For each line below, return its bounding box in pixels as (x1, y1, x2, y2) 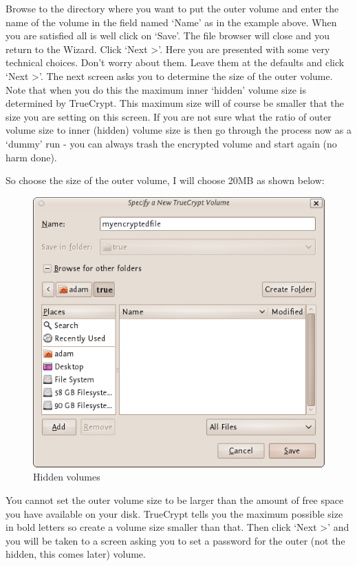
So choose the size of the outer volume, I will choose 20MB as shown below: (6, 173, 325, 188)
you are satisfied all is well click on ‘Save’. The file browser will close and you (6, 28, 330, 43)
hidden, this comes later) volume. (6, 547, 146, 561)
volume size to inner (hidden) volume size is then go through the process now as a (6, 123, 351, 137)
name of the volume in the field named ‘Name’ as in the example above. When (6, 14, 337, 29)
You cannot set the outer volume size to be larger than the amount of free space (6, 492, 344, 507)
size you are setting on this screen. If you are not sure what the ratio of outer (6, 109, 332, 123)
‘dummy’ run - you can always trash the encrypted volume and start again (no (6, 136, 337, 150)
